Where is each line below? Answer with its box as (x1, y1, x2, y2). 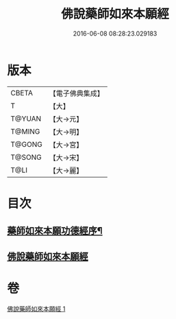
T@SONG (10, 152, 42, 162)
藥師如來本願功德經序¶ (7, 225, 103, 237)
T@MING (10, 126, 40, 136)
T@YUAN (10, 114, 42, 123)
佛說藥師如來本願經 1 (7, 305, 66, 313)
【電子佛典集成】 (49, 88, 104, 98)
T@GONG (10, 139, 42, 149)
